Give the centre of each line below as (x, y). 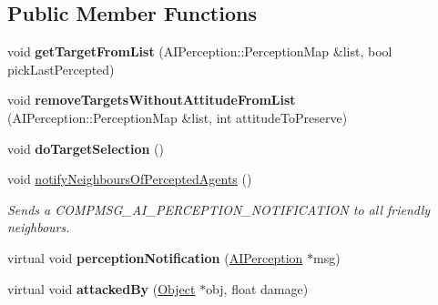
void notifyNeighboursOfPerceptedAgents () (130, 179)
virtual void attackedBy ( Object (102, 288)
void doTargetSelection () (86, 148)
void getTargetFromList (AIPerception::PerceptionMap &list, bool (200, 51)
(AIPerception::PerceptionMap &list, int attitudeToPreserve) (178, 117)
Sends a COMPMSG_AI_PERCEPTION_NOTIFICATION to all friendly (219, 209)
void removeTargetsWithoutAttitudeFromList (152, 100)
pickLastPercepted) (61, 69)
